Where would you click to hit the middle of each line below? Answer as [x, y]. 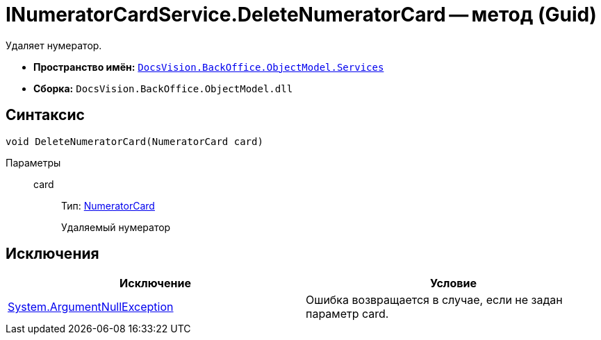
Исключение [155, 283]
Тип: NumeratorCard [108, 205]
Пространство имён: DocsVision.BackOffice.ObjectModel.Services [209, 67]
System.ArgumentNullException [91, 307]
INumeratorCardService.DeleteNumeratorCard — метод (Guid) [301, 15]
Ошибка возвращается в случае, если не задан [434, 300]
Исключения [52, 254]
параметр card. [347, 314]
